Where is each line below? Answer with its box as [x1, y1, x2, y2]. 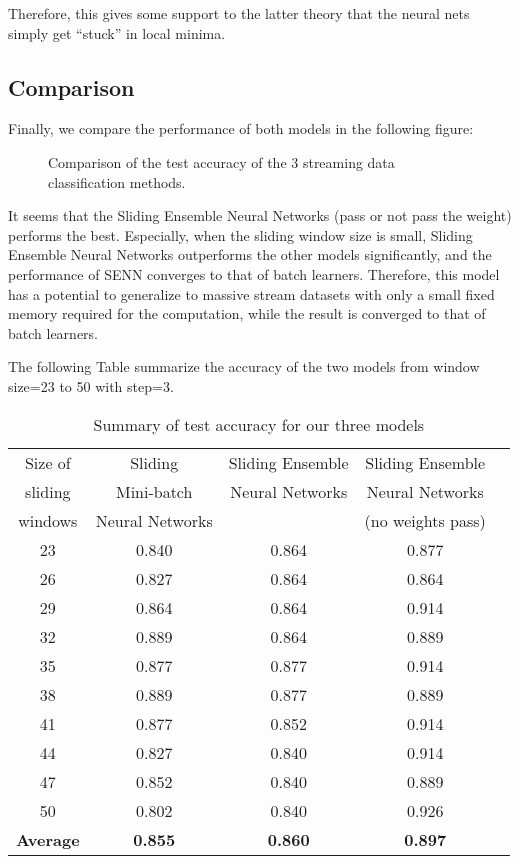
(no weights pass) [364, 508, 486, 532]
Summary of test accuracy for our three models [93, 412, 425, 436]
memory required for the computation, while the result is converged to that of [8, 303, 486, 324]
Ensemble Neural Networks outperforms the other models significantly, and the [8, 244, 492, 265]
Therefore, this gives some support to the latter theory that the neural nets [8, 3, 470, 23]
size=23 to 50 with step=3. [8, 375, 174, 396]
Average [16, 827, 80, 851]
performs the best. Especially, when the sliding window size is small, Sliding [8, 224, 473, 245]
